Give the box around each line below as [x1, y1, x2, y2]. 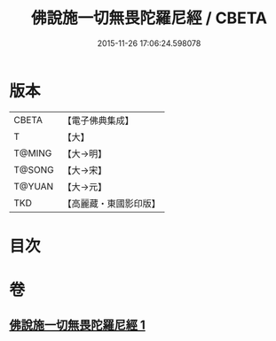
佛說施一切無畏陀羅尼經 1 [9, 318, 146, 333]
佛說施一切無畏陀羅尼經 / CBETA [30, 8, 268, 28]
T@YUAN [13, 180, 54, 192]
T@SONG [13, 163, 55, 175]
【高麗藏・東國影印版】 [62, 197, 162, 209]
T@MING [13, 147, 52, 159]
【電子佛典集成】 [62, 114, 135, 127]
